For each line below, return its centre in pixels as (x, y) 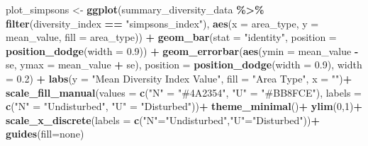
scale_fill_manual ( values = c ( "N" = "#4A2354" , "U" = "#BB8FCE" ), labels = (184, 92)
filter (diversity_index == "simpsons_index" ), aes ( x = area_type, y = (162, 23)
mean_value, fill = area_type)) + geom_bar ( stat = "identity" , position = (171, 37)
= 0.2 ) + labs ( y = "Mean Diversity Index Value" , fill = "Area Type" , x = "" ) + (179, 78)
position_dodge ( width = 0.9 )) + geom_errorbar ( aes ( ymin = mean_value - (182, 50)
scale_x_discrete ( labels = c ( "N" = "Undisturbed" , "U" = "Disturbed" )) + (163, 120)
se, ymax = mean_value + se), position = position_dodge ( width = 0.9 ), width (184, 65)
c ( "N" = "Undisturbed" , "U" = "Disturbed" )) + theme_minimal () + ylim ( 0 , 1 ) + (184, 106)
